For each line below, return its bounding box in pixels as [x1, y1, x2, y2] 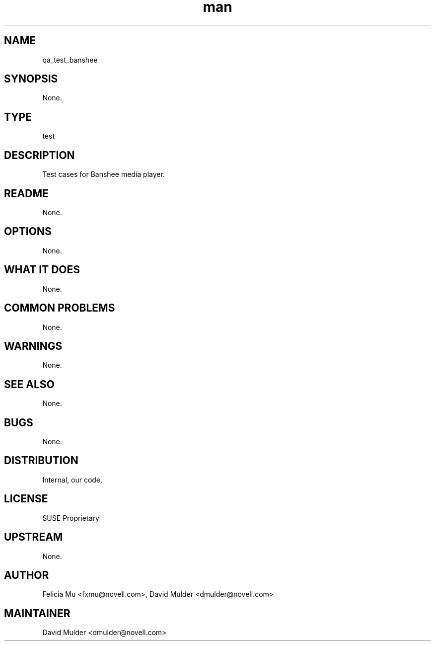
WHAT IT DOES [4, 263, 80, 276]
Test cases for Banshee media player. [42, 170, 165, 179]
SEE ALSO [4, 378, 55, 391]
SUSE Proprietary [42, 513, 99, 522]
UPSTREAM [4, 531, 63, 544]
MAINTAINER [4, 607, 71, 620]
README [4, 187, 49, 200]
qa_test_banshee [42, 55, 98, 64]
